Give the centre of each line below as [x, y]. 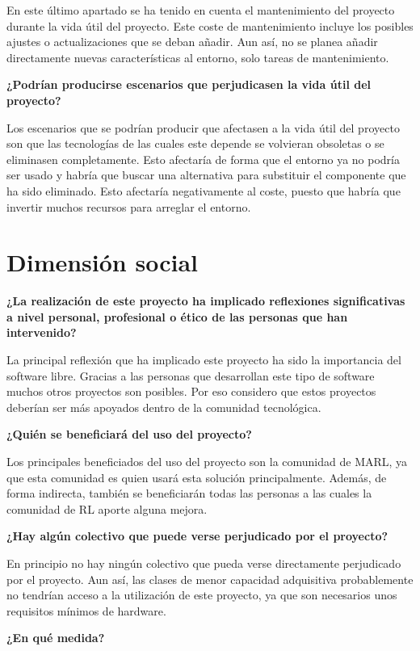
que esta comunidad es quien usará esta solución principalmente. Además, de [197, 477]
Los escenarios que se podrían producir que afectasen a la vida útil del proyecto [203, 127]
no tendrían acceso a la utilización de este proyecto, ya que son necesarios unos [202, 595]
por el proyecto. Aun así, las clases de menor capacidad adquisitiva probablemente [210, 579]
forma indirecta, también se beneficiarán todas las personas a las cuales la [189, 493]
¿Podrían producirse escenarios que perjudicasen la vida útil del [189, 84]
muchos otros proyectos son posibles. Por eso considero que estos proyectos [191, 391]
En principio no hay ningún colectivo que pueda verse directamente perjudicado [204, 563]
